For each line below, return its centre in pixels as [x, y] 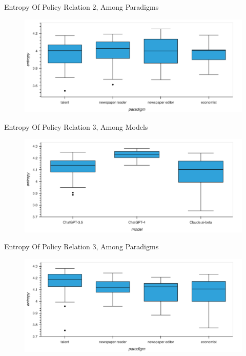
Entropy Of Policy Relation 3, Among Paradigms [81, 246]
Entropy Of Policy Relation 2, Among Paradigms [81, 7]
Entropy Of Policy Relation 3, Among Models [76, 126]
